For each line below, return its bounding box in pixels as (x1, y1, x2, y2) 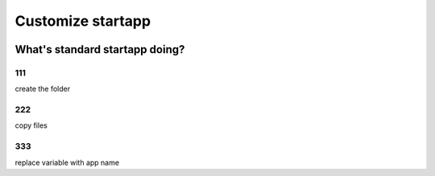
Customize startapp (14, 12, 151, 30)
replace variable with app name (14, 158, 120, 167)
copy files (14, 121, 48, 130)
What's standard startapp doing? (14, 43, 185, 56)
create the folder (14, 84, 71, 94)
